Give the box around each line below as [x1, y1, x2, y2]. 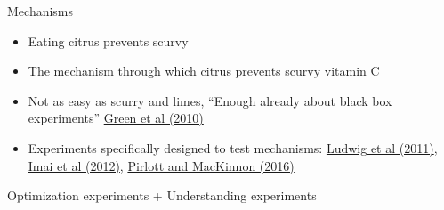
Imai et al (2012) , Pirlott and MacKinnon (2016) [28, 156, 295, 174]
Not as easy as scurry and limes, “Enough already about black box [28, 91, 392, 109]
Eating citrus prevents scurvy [28, 31, 189, 50]
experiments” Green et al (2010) [28, 109, 204, 127]
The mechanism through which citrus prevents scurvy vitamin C [28, 61, 380, 80]
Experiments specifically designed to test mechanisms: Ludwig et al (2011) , [28, 138, 438, 157]
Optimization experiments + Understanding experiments [7, 186, 317, 205]
